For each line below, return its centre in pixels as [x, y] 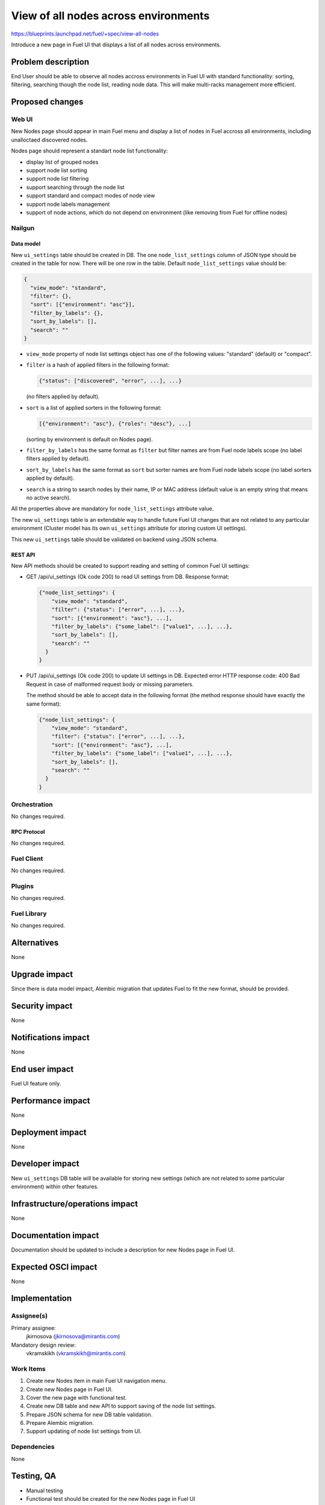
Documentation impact [55, 1235]
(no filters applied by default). [63, 397]
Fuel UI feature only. [36, 1083]
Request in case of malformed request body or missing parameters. [110, 684]
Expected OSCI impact [54, 1267]
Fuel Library [29, 913]
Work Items [28, 1368]
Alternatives [35, 943]
